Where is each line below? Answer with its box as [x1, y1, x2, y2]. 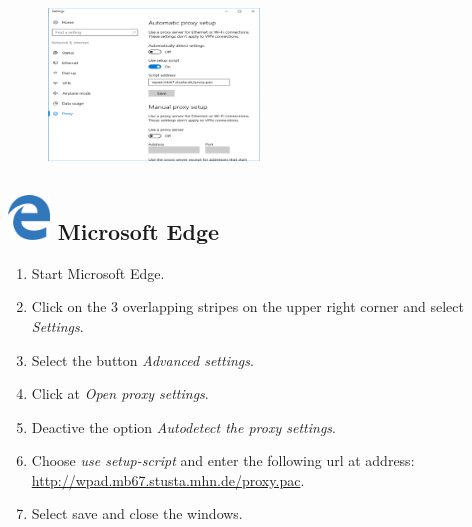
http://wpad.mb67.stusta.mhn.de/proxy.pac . [31, 469, 305, 490]
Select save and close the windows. [31, 503, 243, 524]
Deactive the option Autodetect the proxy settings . [31, 416, 336, 437]
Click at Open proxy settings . [31, 383, 209, 404]
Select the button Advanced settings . [31, 349, 254, 370]
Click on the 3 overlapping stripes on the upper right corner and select [31, 296, 464, 317]
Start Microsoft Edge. [31, 262, 165, 283]
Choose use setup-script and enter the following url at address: [31, 450, 415, 471]
